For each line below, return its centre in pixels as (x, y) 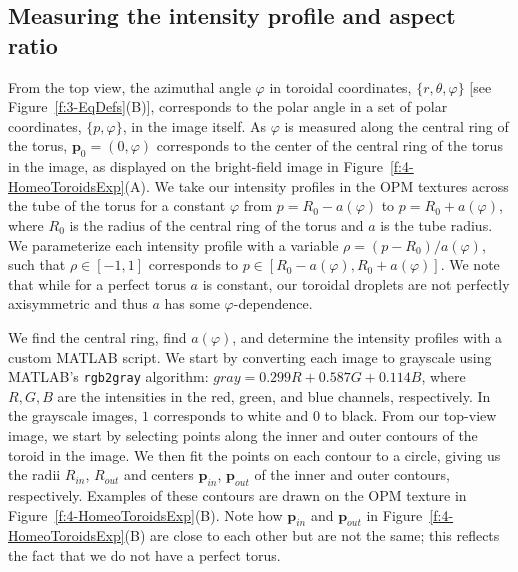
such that (37, 264)
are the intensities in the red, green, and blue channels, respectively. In (274, 395)
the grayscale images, (73, 415)
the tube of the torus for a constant (117, 205)
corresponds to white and (231, 415)
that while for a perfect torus (97, 283)
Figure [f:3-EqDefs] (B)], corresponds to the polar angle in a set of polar (228, 106)
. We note (470, 264)
